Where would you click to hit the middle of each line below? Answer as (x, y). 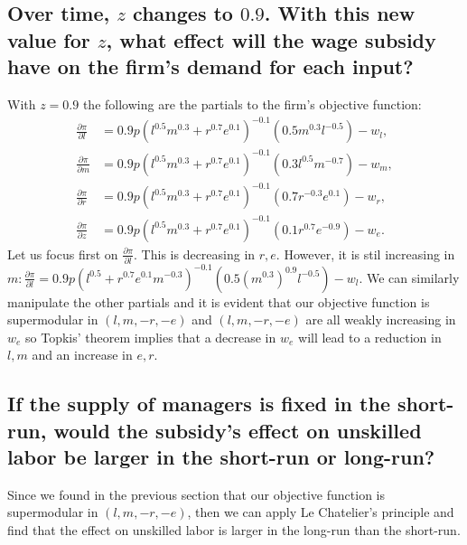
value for (49, 39)
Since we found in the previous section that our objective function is (196, 494)
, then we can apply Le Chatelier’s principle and (321, 512)
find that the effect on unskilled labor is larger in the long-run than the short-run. (234, 530)
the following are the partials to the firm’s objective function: (252, 103)
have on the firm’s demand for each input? (210, 66)
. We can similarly (409, 277)
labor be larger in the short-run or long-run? (221, 457)
